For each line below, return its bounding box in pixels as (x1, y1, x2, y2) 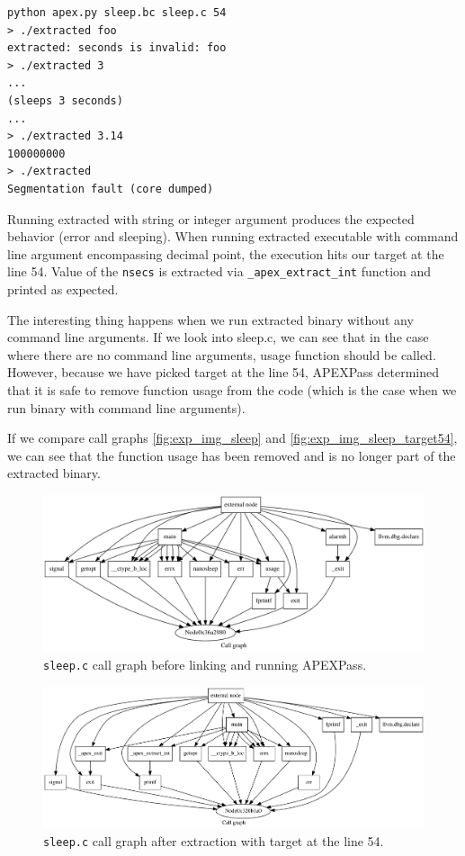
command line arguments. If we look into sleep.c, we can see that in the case (7, 328, 429, 347)
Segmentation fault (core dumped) (7, 182, 214, 195)
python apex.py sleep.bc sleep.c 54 (7, 6, 227, 19)
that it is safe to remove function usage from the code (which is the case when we (7, 380, 457, 399)
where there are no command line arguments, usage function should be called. (7, 345, 436, 364)
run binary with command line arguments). (7, 398, 246, 417)
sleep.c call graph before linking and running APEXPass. (43, 655, 367, 674)
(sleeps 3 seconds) (7, 94, 123, 107)
